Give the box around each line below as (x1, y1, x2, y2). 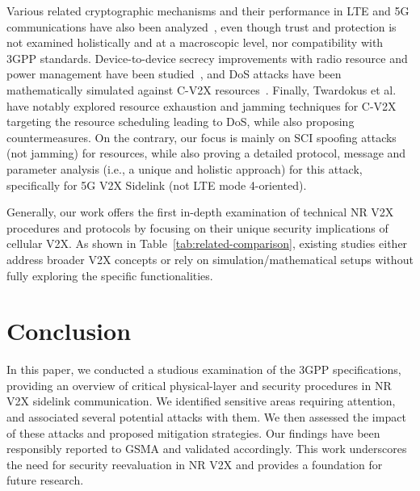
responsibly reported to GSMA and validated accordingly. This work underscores (6, 440, 407, 457)
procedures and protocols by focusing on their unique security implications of (6, 219, 388, 236)
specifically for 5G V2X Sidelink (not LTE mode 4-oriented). (6, 176, 307, 193)
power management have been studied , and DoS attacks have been (6, 65, 342, 82)
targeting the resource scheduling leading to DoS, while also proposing (6, 113, 355, 130)
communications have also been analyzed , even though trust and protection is (6, 18, 397, 35)
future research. (6, 472, 84, 489)
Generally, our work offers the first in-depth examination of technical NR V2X (6, 204, 394, 220)
